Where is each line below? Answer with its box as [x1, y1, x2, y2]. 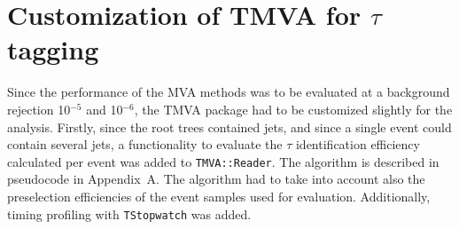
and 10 [86, 99, 123, 118]
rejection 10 [7, 99, 71, 118]
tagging [7, 31, 99, 67]
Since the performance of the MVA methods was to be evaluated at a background [7, 83, 450, 101]
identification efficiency [295, 135, 420, 154]
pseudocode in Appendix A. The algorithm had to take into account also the [7, 170, 425, 188]
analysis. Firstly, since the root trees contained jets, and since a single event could [7, 117, 452, 136]
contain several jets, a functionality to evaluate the [7, 135, 283, 154]
